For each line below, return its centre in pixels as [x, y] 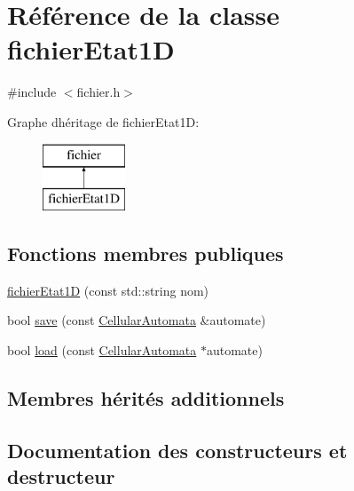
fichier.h [98, 92]
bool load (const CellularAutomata [102, 350]
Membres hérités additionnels [146, 398]
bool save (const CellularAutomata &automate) [137, 320]
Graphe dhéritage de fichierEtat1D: [103, 121]
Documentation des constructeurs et [177, 450]
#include [32, 92]
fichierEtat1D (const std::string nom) [108, 290]
